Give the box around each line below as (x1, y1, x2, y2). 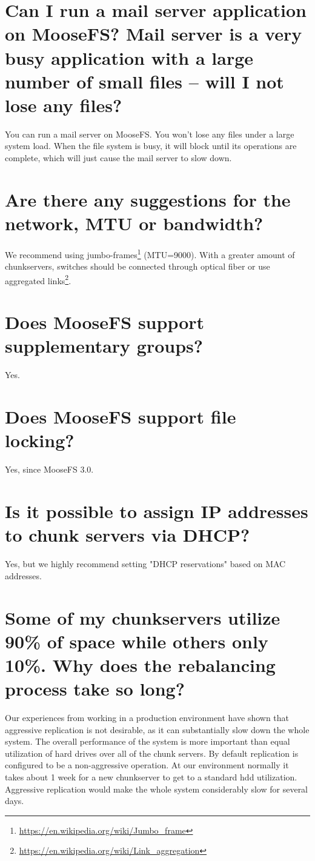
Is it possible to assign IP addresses (5, 499, 308, 524)
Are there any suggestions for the (5, 187, 291, 211)
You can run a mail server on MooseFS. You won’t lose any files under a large (5, 127, 294, 140)
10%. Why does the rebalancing (5, 652, 276, 677)
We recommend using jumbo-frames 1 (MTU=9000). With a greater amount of (5, 246, 295, 261)
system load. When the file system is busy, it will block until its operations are (5, 139, 297, 152)
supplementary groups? (5, 333, 203, 358)
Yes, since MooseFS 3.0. (5, 463, 94, 476)
